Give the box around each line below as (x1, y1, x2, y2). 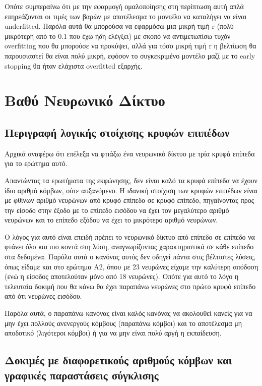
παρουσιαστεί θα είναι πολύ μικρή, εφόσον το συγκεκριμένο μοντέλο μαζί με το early (5, 50, 255, 61)
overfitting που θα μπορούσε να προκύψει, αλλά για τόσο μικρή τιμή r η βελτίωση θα (5, 40, 256, 51)
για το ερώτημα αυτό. (5, 158, 68, 169)
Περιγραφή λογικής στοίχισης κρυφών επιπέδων (5, 124, 230, 140)
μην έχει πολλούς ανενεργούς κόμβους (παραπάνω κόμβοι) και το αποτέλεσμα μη (5, 317, 242, 328)
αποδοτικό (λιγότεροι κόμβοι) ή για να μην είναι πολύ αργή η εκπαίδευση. (5, 327, 222, 338)
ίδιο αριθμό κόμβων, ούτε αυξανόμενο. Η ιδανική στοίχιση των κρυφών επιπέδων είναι (5, 185, 258, 195)
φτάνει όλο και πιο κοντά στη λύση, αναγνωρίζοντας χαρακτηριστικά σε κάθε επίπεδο (5, 241, 254, 252)
